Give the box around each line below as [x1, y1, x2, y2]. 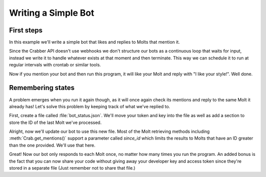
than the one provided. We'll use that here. [9, 142, 96, 148]
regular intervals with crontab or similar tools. [9, 62, 101, 68]
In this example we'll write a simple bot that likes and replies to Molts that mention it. [9, 39, 180, 45]
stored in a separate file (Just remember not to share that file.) [9, 165, 135, 171]
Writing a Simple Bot [9, 7, 95, 18]
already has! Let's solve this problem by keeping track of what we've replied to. [9, 103, 170, 109]
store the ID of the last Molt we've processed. [9, 119, 102, 125]
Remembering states [9, 84, 75, 92]
